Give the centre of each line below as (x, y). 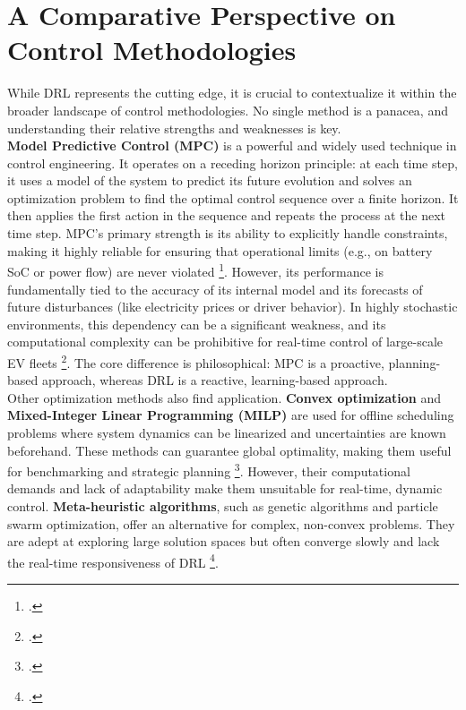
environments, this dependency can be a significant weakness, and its (197, 324)
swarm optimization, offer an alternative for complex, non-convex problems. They (231, 523)
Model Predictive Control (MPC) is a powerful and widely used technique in (232, 145)
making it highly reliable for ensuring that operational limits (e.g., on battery (220, 250)
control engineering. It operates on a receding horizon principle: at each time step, (233, 163)
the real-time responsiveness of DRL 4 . (113, 560)
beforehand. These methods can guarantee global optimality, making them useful (229, 450)
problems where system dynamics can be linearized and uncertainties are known (227, 432)
